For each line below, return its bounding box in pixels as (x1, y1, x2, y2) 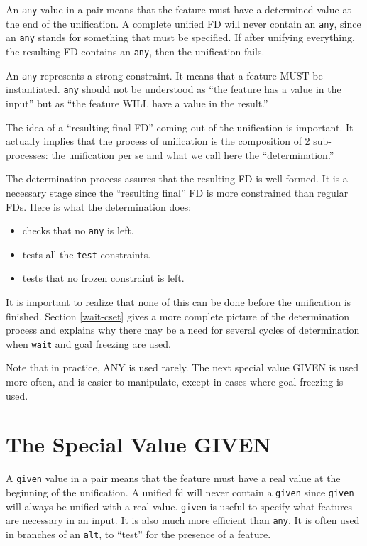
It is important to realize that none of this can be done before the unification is (6, 295, 351, 309)
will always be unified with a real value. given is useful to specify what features (6, 498, 353, 513)
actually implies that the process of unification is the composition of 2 (6, 133, 310, 148)
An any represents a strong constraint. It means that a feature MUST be (6, 67, 323, 82)
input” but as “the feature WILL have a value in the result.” (6, 95, 268, 110)
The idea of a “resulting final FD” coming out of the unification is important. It (6, 119, 354, 134)
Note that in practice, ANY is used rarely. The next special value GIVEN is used (6, 360, 358, 375)
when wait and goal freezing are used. (6, 336, 171, 351)
